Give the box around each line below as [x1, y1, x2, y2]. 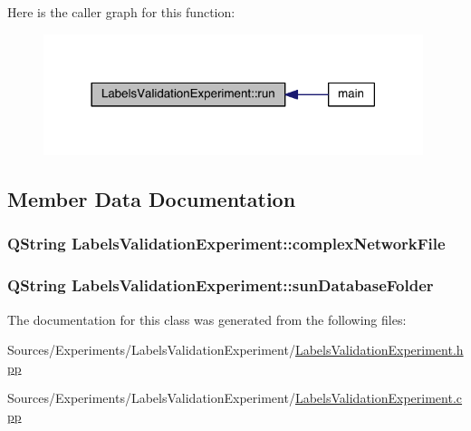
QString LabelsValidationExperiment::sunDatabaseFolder [7, 274, 434, 297]
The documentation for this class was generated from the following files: [7, 309, 407, 328]
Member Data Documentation [7, 185, 296, 213]
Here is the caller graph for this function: [7, 3, 235, 21]
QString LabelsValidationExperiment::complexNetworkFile [7, 232, 446, 255]
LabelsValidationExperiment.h [294, 340, 464, 359]
